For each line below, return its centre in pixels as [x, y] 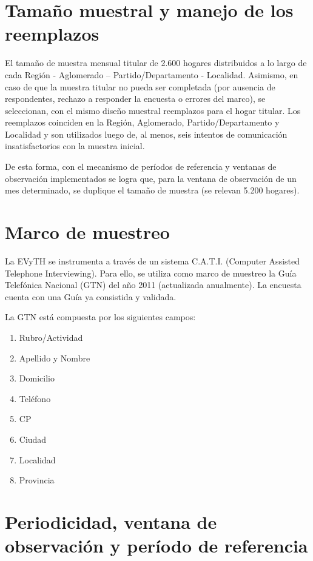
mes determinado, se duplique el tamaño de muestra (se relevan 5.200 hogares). [152, 190]
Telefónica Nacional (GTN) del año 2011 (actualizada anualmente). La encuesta [153, 285]
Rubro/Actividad [51, 337]
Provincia [37, 480]
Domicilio [37, 378]
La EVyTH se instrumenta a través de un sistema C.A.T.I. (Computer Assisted [153, 260]
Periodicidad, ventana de [111, 521]
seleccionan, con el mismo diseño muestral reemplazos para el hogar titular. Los [153, 110]
